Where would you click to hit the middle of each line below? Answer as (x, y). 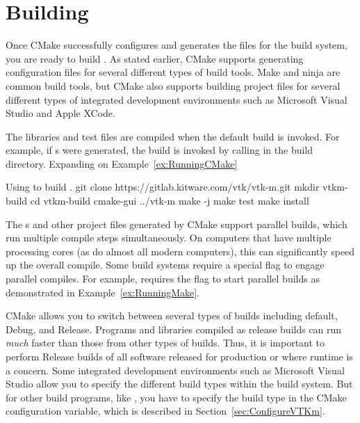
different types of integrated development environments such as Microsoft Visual (177, 99)
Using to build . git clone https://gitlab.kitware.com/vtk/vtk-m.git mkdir (163, 187)
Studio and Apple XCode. (60, 113)
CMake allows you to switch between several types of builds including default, (172, 316)
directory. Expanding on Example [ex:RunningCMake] (122, 163)
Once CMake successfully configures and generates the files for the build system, (177, 45)
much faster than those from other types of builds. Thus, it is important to (165, 343)
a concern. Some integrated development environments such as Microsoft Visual (175, 370)
